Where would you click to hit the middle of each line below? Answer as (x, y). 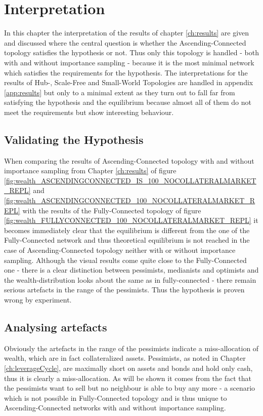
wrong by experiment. (38, 299)
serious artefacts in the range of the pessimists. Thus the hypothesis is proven (124, 290)
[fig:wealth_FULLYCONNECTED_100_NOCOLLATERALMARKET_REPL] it (131, 220)
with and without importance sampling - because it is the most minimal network (129, 62)
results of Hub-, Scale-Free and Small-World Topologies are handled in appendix (129, 82)
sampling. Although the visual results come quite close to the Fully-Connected (125, 260)
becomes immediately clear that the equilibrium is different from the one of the (127, 230)
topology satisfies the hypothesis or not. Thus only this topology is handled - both (131, 52)
